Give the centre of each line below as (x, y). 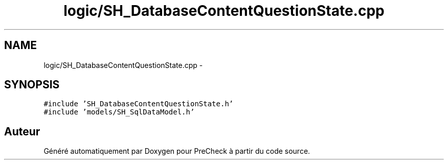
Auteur (22, 131)
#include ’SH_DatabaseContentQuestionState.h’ (139, 104)
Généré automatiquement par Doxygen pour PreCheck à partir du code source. (177, 151)
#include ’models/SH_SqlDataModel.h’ (119, 112)
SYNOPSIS (32, 85)
